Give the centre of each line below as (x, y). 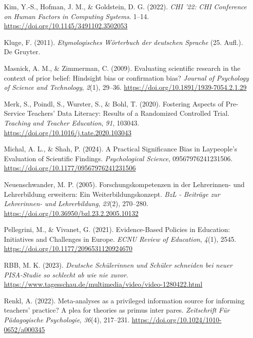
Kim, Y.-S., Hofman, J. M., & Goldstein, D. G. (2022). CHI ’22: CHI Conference (126, 6)
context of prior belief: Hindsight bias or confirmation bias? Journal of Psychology (126, 77)
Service (15, 113)
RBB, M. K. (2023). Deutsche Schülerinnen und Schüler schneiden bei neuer (118, 265)
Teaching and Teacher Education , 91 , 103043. (72, 122)
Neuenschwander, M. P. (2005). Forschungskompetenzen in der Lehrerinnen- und (124, 184)
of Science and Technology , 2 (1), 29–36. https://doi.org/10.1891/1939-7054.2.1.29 (125, 87)
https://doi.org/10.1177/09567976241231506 (70, 168)
